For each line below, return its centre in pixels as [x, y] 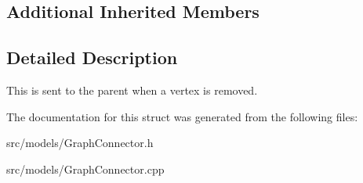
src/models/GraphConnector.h [80, 143]
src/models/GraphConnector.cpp [85, 169]
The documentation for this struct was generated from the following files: [182, 116]
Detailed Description [92, 57]
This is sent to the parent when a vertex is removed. [132, 90]
